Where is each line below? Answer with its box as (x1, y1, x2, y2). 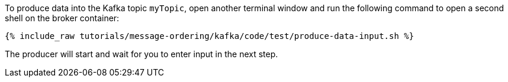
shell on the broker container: (5, 13, 120, 23)
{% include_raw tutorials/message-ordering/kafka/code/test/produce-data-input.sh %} (5, 31, 414, 41)
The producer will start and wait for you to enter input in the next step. (5, 49, 278, 59)
